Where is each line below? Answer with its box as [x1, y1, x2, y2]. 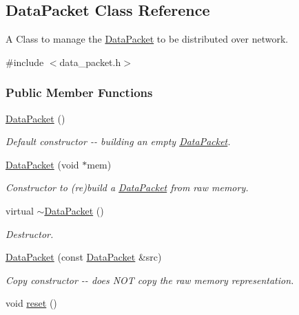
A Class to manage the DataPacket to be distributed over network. [6, 32, 289, 46]
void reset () [6, 296, 57, 310]
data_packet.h [59, 54, 121, 69]
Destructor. [6, 226, 54, 241]
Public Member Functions [6, 84, 153, 101]
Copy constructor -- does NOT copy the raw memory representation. [6, 272, 294, 287]
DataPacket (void [6, 157, 79, 171]
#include [6, 54, 44, 69]
